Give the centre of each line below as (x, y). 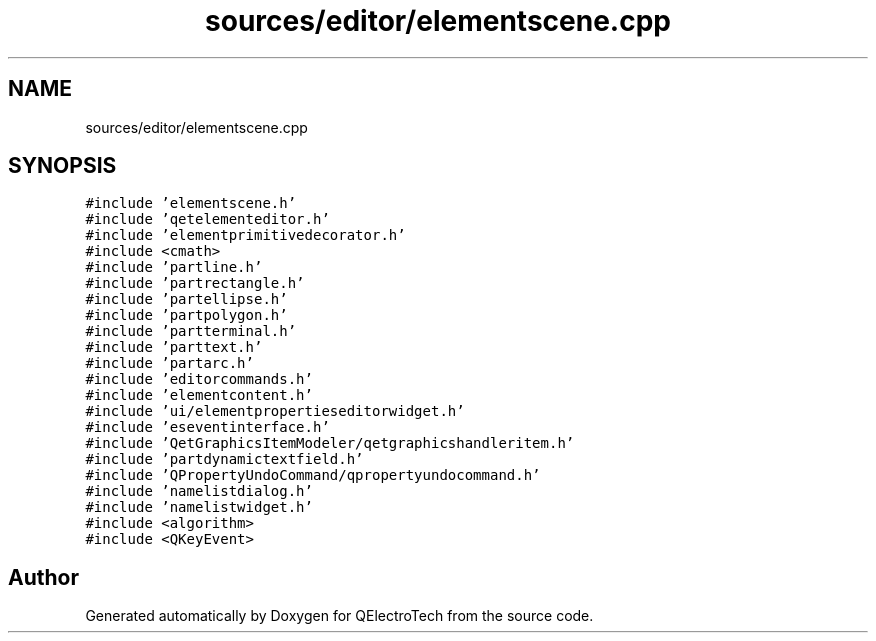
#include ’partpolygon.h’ (186, 315)
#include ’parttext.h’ (174, 347)
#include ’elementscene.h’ (191, 203)
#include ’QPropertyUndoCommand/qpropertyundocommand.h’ (313, 475)
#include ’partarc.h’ (169, 363)
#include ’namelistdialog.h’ (199, 491)
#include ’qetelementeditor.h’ (207, 219)
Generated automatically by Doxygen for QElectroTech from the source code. (339, 616)
